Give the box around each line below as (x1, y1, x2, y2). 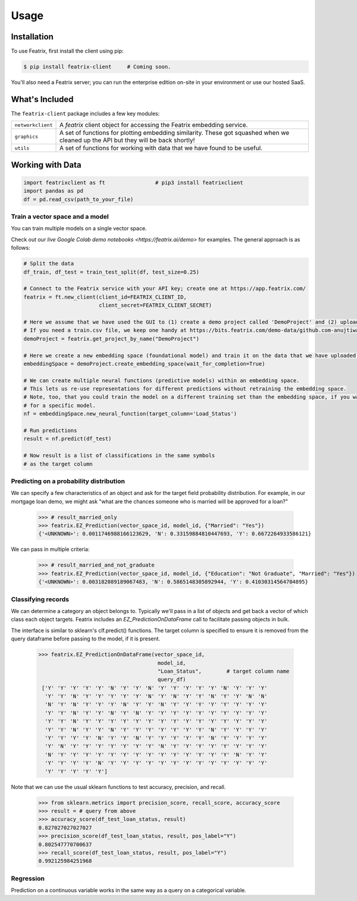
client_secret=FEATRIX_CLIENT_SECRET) (98, 302, 212, 309)
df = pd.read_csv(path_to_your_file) (23, 196, 134, 203)
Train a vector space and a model (11, 212, 109, 221)
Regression (11, 874, 45, 883)
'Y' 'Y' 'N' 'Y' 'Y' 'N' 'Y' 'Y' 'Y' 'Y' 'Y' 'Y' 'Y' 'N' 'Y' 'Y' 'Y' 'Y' (45, 726, 268, 733)
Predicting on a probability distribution (11, 477, 125, 485)
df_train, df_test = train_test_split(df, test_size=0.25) (23, 268, 199, 275)
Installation (11, 32, 54, 42)
